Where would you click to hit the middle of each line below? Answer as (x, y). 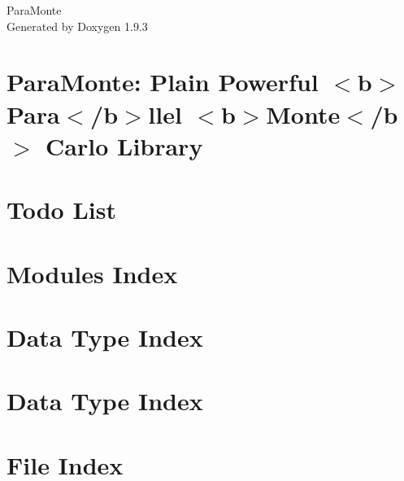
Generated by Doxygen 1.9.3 (77, 26)
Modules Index (92, 273)
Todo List (61, 210)
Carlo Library (124, 145)
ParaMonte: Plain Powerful (163, 82)
